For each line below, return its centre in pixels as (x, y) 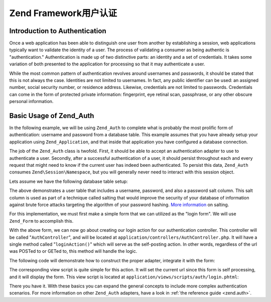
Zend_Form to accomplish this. (41, 221)
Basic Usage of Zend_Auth (52, 116)
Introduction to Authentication (58, 31)
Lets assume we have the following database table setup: (69, 181)
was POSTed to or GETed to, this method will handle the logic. (73, 251)
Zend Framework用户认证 (63, 13)
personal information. (31, 102)
